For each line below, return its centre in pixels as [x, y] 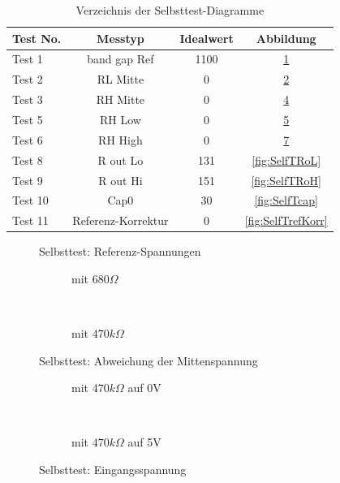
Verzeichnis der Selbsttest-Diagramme [170, 10]
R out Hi [121, 180]
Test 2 [28, 79]
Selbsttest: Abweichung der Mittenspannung [148, 360]
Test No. [37, 38]
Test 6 [28, 139]
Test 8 [28, 160]
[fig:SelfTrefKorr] [286, 220]
